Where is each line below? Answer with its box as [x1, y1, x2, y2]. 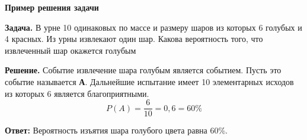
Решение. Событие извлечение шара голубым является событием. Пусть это [5, 64, 282, 76]
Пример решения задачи [5, 1, 99, 13]
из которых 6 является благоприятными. [5, 87, 149, 99]
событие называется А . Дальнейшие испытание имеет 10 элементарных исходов [5, 75, 294, 87]
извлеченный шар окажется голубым [5, 44, 136, 56]
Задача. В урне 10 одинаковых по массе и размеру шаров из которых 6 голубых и [5, 21, 302, 33]
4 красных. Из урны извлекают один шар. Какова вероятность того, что [5, 32, 263, 45]
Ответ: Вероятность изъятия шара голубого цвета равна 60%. [5, 124, 228, 136]
